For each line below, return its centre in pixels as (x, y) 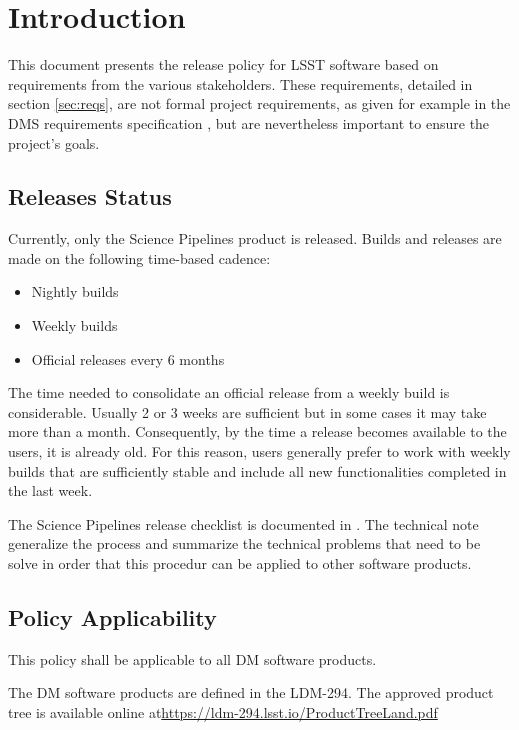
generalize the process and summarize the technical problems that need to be (244, 543)
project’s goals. (54, 142)
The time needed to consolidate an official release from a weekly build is (229, 392)
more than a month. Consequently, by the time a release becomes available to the (257, 431)
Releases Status (90, 196)
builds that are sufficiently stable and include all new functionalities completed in (257, 470)
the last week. (50, 490)
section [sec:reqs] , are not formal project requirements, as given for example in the (259, 103)
